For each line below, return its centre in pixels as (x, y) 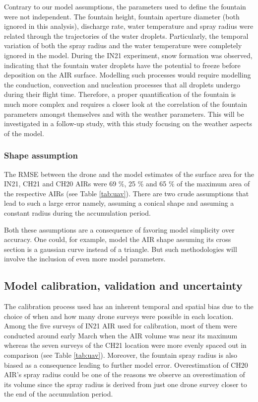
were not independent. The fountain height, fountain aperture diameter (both (122, 16)
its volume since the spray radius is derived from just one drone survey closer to (126, 384)
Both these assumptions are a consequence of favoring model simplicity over (119, 229)
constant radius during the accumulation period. (77, 212)
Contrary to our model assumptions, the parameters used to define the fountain (125, 6)
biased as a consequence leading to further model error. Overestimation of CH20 (126, 364)
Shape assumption (41, 155)
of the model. (24, 133)
